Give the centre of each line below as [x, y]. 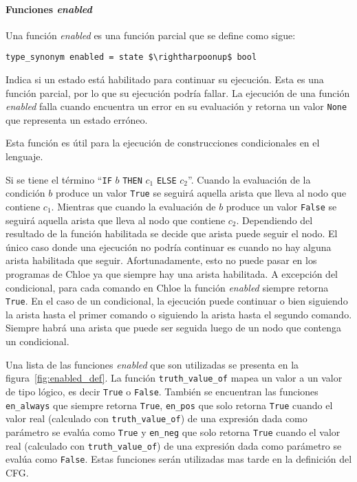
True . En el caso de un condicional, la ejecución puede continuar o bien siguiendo [177, 301]
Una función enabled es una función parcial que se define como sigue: [151, 35]
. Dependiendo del [274, 220]
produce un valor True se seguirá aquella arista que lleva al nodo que [201, 193]
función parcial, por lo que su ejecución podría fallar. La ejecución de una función [178, 92]
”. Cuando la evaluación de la [249, 179]
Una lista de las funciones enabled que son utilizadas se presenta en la [152, 364]
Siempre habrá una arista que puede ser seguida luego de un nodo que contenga [174, 328]
